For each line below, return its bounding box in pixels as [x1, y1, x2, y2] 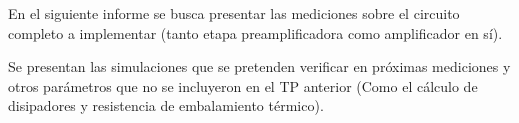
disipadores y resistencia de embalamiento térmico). [8, 95, 324, 116]
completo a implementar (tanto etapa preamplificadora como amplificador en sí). [8, 22, 503, 43]
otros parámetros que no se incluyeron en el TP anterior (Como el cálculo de [8, 75, 478, 96]
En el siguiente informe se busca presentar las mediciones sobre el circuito [8, 3, 460, 23]
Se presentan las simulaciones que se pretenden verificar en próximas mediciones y [8, 56, 511, 77]
